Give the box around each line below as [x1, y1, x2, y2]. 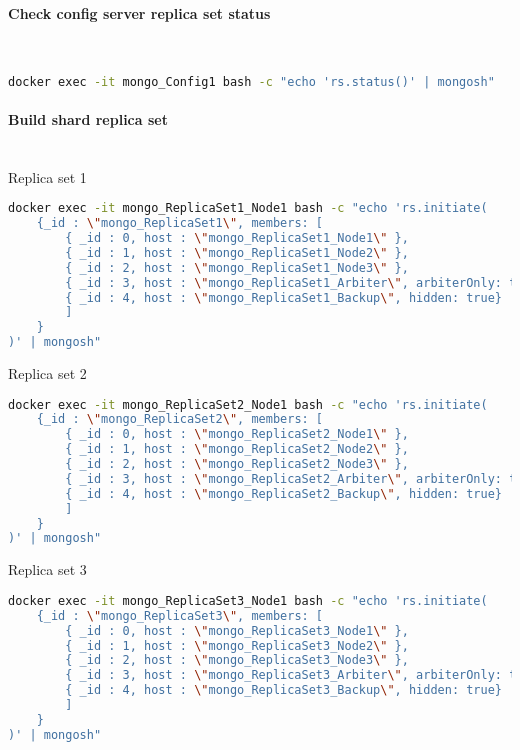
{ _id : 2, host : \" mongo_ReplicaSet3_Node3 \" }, [65, 653, 409, 668]
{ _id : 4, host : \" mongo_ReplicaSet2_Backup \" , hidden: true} [65, 486, 502, 501]
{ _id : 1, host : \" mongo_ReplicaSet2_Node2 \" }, [65, 442, 409, 457]
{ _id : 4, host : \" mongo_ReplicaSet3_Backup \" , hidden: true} [65, 683, 502, 698]
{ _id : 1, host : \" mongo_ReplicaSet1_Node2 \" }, [65, 245, 409, 260]
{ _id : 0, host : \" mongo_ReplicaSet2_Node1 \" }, [65, 427, 409, 442]
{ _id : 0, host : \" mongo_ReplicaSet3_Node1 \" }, [65, 623, 409, 638]
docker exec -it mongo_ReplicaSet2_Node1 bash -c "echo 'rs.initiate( [8, 397, 488, 412]
